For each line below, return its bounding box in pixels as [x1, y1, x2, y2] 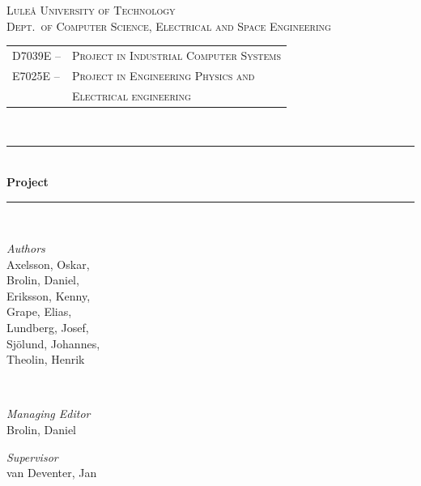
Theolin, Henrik [6, 351, 85, 368]
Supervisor [6, 448, 58, 465]
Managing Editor [6, 405, 91, 422]
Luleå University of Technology [6, 2, 176, 18]
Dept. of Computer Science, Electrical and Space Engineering [6, 17, 331, 34]
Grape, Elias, [6, 303, 72, 320]
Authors [6, 240, 45, 257]
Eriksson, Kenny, [6, 287, 91, 304]
